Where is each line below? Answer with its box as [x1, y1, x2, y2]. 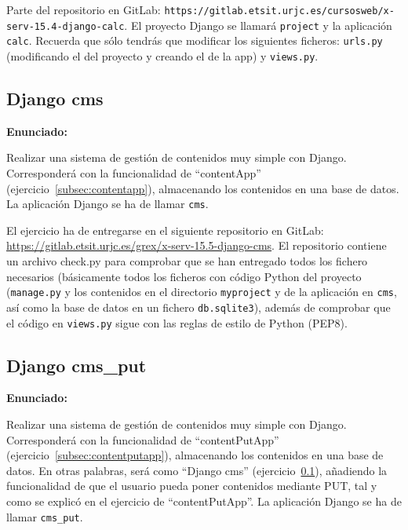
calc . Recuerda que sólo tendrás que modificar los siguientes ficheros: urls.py [6, 32, 383, 49]
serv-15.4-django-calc [6, 20, 125, 32]
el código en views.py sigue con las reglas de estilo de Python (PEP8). [6, 314, 348, 331]
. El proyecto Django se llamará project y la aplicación [124, 16, 392, 33]
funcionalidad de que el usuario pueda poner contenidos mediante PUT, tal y [6, 477, 377, 494]
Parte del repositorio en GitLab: [6, 2, 161, 17]
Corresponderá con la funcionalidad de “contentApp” [6, 165, 261, 181]
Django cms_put [6, 353, 147, 377]
